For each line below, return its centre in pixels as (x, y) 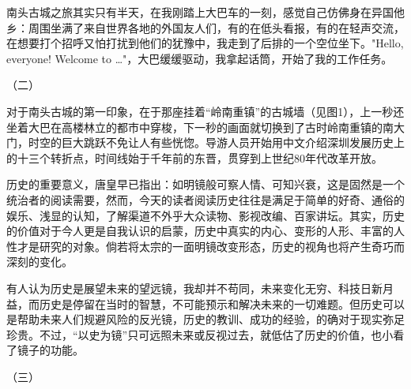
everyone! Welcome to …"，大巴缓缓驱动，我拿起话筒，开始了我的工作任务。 (200, 58)
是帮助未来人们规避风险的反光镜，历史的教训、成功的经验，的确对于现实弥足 (205, 319)
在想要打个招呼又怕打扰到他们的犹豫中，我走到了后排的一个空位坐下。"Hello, (205, 43)
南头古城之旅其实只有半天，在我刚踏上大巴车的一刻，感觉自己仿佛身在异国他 (205, 12)
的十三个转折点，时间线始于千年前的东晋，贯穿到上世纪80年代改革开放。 (194, 157)
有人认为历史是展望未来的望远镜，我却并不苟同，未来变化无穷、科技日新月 (200, 288)
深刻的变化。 (40, 262)
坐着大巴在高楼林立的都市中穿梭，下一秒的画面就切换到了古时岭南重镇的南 (200, 127)
